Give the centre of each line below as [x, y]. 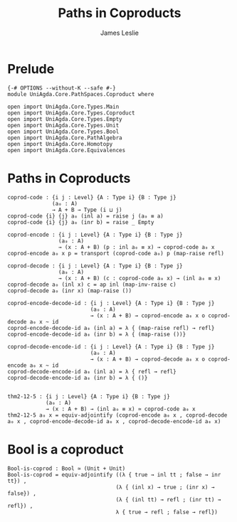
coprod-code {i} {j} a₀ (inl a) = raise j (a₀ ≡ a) [85, 216]
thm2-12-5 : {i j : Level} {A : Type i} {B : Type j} [89, 396]
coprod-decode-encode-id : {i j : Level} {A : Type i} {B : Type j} [111, 346]
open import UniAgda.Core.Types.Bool [63, 132]
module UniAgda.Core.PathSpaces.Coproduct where [81, 94]
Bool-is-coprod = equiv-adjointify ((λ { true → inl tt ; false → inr [114, 474]
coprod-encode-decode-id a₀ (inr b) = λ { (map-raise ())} [97, 334]
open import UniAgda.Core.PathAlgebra [65, 138]
